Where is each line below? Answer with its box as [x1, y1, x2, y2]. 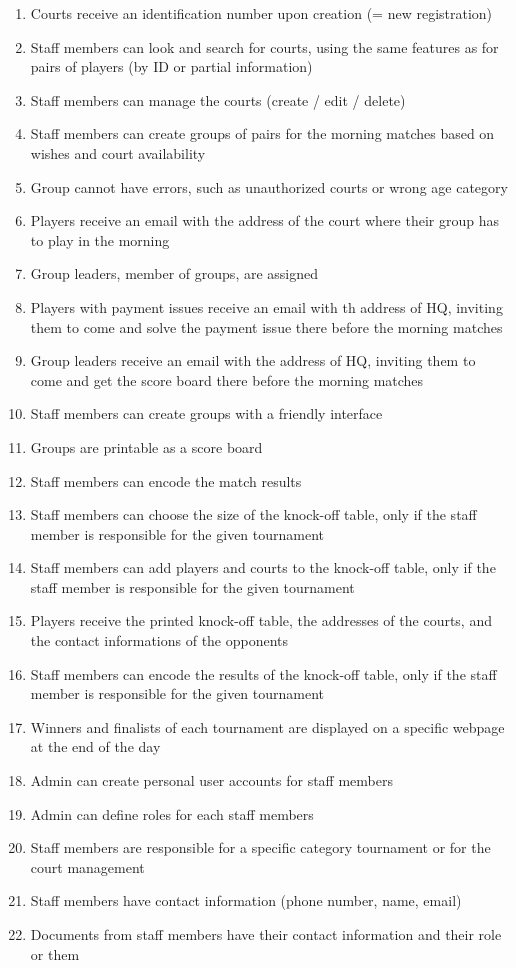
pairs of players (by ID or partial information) [30, 56, 313, 77]
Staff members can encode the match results [30, 470, 302, 491]
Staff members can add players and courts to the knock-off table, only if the [30, 557, 496, 578]
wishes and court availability [30, 142, 206, 163]
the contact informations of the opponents [30, 630, 289, 651]
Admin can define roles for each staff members [30, 803, 314, 824]
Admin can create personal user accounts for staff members [30, 770, 393, 791]
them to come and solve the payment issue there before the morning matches [30, 316, 503, 337]
